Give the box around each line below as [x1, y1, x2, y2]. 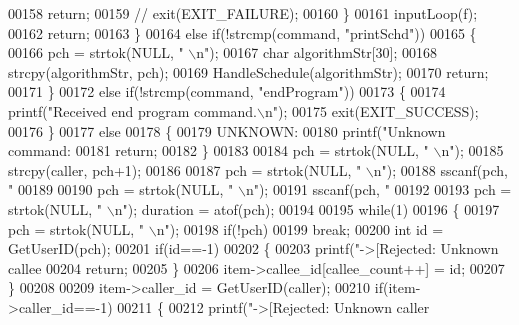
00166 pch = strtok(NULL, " [8, 42, 184, 63]
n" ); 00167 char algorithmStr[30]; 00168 [196, 42, 438, 63]
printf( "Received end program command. [8, 100, 258, 121]
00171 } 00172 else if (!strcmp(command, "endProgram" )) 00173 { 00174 [8, 81, 446, 102]
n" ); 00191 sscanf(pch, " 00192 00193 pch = [245, 179, 512, 200]
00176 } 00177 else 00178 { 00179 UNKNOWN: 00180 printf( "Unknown [8, 120, 446, 141]
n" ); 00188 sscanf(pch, [373, 159, 508, 180]
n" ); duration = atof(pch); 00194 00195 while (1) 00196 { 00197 [114, 198, 500, 219]
